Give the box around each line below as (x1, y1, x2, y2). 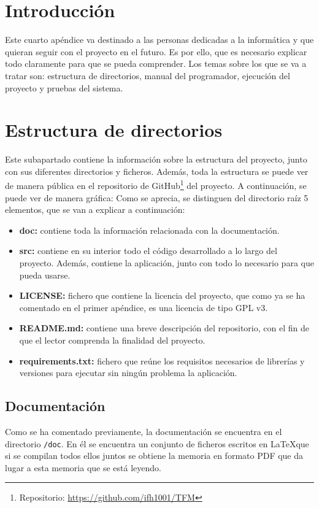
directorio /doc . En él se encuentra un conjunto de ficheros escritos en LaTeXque (5, 437, 309, 450)
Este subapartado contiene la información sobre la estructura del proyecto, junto (5, 153, 307, 166)
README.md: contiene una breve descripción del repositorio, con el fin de (19, 321, 309, 334)
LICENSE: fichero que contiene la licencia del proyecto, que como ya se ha (19, 289, 306, 302)
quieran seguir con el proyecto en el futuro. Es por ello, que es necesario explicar (5, 45, 307, 58)
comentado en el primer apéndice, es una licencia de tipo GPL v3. (19, 301, 268, 314)
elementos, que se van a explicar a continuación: (5, 203, 185, 216)
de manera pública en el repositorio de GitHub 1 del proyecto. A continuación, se (5, 177, 307, 192)
